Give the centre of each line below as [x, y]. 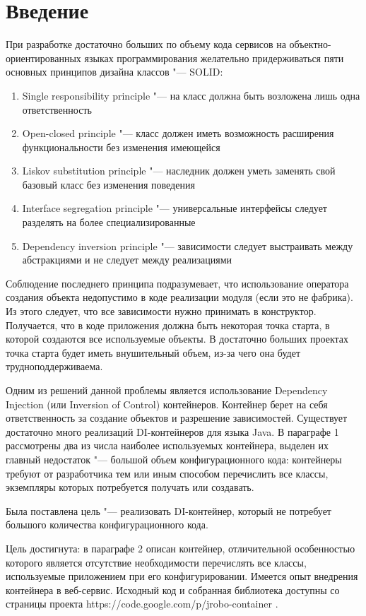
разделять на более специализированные [109, 222]
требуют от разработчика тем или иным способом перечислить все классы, [167, 473]
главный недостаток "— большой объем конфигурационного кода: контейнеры [174, 459]
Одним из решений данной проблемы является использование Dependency [167, 390]
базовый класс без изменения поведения [108, 184]
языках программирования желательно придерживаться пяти [214, 58]
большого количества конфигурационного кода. [107, 525]
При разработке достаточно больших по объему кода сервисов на [146, 44]
